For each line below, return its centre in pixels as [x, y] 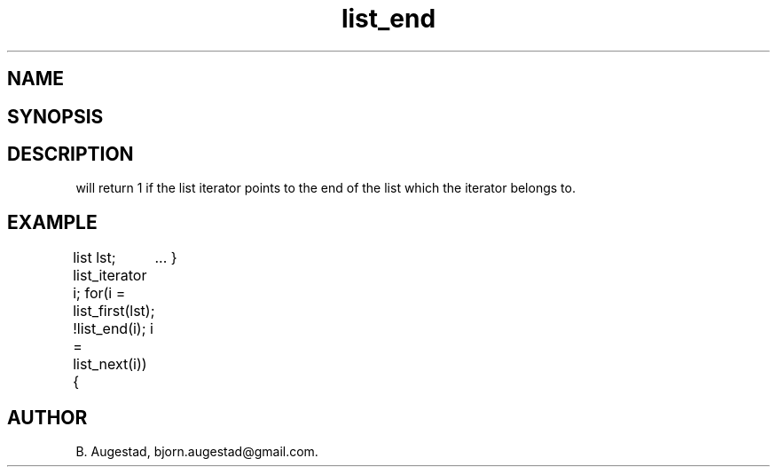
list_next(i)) [110, 364]
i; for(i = [99, 293]
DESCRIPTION [71, 154]
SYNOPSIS [55, 116]
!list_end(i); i [113, 329]
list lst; [94, 258]
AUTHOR [47, 417]
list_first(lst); [114, 311]
